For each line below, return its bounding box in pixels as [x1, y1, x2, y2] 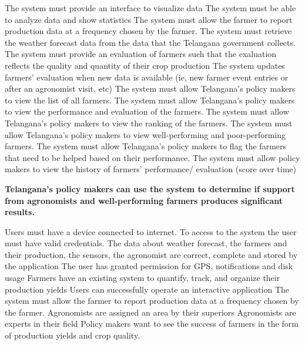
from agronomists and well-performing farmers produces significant [5, 194, 283, 206]
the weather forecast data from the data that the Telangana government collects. [5, 36, 296, 48]
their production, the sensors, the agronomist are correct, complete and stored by [5, 248, 298, 260]
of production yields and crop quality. [5, 329, 140, 341]
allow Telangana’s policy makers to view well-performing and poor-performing [5, 128, 286, 140]
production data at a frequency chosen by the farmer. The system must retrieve [5, 25, 292, 37]
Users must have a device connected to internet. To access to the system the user [5, 225, 297, 237]
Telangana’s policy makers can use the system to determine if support [5, 182, 295, 195]
